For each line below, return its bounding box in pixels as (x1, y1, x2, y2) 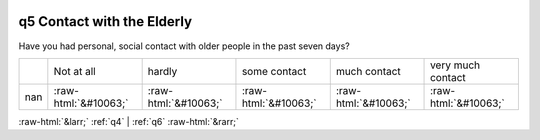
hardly (147, 64, 178, 78)
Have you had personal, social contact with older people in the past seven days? (18, 40, 350, 52)
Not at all (53, 64, 96, 78)
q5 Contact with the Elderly (18, 13, 193, 30)
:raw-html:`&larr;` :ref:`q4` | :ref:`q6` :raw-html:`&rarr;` (18, 115, 239, 127)
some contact (241, 64, 307, 78)
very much (430, 58, 481, 72)
